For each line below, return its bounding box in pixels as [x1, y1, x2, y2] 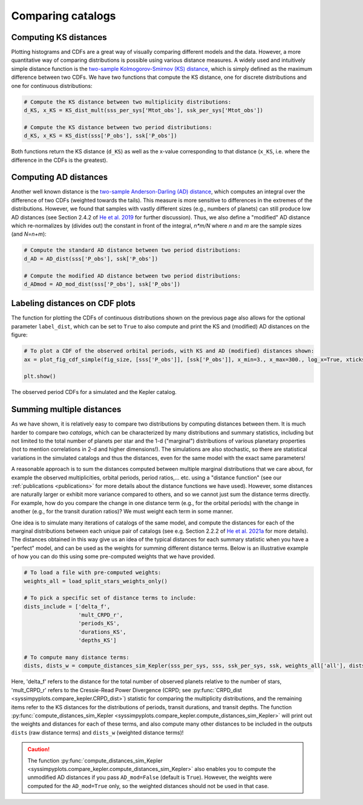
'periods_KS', [77, 620, 120, 627]
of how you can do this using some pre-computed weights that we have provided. [11, 553, 215, 560]
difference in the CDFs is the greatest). [11, 156, 108, 164]
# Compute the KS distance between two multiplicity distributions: [24, 98, 232, 105]
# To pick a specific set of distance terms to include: [24, 595, 197, 601]
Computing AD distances [11, 172, 108, 182]
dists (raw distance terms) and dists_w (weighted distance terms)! [11, 729, 184, 736]
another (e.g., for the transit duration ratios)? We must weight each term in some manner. [11, 508, 234, 515]
